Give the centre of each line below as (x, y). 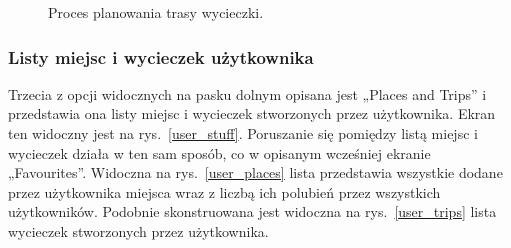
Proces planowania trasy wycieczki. (156, 12)
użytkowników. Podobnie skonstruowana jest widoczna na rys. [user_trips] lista (252, 211)
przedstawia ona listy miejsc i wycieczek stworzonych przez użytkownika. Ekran (252, 113)
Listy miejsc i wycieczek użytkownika (161, 56)
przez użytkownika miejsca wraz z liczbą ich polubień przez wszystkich (224, 191)
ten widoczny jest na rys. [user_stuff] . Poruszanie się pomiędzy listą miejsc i (243, 133)
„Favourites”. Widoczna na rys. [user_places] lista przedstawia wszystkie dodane (255, 172)
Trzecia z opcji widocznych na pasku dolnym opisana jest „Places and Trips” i (247, 93)
